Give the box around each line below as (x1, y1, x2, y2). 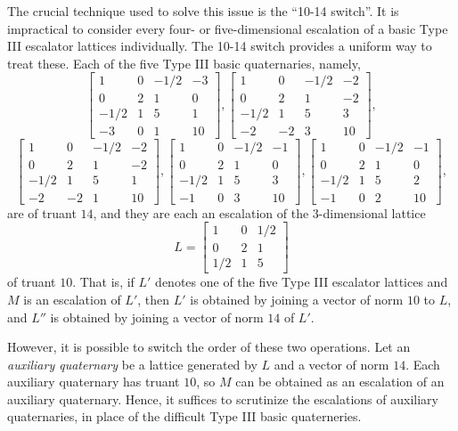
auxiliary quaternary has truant (7, 372, 180, 391)
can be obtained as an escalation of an (235, 372, 445, 391)
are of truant (7, 203, 77, 222)
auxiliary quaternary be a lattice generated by (7, 354, 258, 373)
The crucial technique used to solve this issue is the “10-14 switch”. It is (7, 2, 399, 20)
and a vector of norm (274, 354, 389, 373)
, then (137, 289, 170, 308)
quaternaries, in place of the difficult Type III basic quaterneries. (7, 407, 362, 426)
